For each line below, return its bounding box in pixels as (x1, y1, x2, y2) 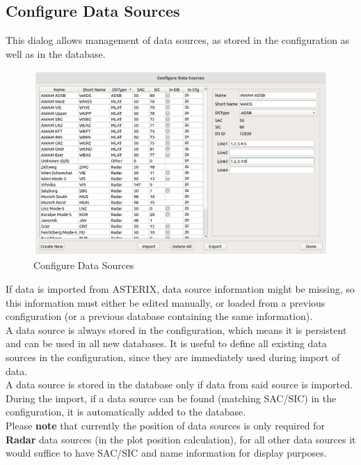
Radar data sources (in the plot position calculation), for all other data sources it (6, 432, 356, 446)
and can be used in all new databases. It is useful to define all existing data (6, 336, 327, 351)
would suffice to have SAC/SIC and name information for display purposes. (6, 445, 327, 460)
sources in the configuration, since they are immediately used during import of (6, 349, 340, 364)
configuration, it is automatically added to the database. (6, 404, 246, 419)
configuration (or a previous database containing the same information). (6, 309, 313, 323)
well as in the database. (6, 46, 106, 61)
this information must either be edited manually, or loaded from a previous (6, 295, 326, 310)
